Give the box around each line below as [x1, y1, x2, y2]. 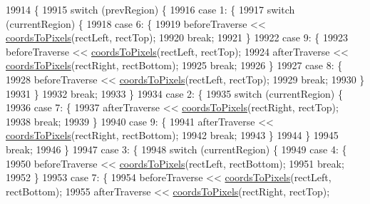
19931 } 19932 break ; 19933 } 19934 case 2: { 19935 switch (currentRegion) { [6, 86, 343, 101]
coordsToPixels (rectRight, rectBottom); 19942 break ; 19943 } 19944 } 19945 [6, 128, 339, 143]
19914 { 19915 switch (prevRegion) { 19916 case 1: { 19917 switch [6, 2, 295, 16]
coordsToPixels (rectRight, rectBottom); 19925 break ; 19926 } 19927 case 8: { [6, 58, 343, 73]
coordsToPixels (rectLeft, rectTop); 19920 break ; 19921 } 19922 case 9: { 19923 [6, 30, 348, 45]
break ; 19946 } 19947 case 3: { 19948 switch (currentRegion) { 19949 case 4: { [6, 141, 347, 156]
